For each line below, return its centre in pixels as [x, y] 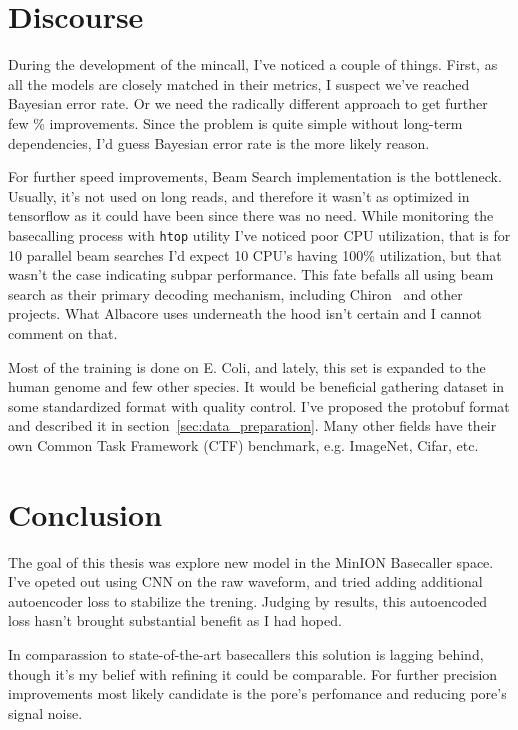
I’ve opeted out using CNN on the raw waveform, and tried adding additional [245, 581]
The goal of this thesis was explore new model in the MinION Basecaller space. [251, 561]
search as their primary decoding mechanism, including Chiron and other [235, 293]
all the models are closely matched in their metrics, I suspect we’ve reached [239, 83]
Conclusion [85, 513]
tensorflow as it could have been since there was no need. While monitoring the [251, 215]
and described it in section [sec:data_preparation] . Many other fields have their [252, 425]
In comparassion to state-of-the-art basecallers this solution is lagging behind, [246, 653]
